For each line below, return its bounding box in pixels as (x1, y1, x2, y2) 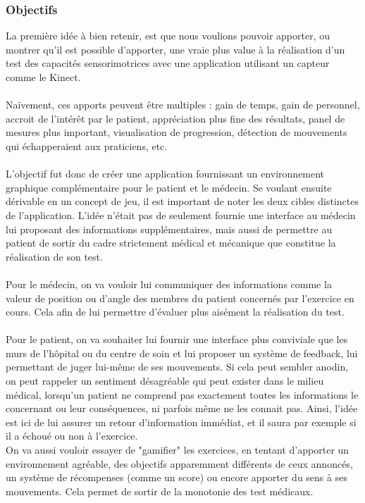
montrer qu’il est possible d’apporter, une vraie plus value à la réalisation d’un (6, 42, 345, 56)
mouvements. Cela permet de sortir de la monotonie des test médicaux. (6, 483, 314, 498)
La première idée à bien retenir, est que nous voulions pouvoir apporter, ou (6, 28, 330, 43)
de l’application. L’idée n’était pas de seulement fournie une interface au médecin (6, 207, 356, 222)
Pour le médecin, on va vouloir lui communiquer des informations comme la (6, 276, 332, 291)
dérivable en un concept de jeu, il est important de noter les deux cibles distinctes (6, 194, 359, 209)
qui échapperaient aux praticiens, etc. (6, 138, 168, 153)
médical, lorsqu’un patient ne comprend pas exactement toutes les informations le (6, 387, 359, 402)
